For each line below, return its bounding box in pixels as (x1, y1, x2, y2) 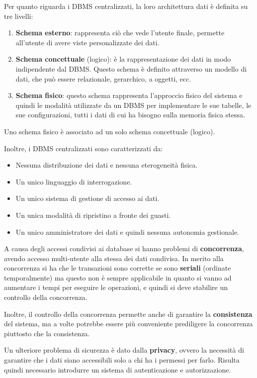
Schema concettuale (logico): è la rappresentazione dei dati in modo (15, 54, 231, 64)
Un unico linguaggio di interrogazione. (15, 176, 132, 187)
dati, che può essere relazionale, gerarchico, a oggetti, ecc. (15, 73, 191, 84)
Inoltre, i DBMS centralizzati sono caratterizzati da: (4, 143, 163, 153)
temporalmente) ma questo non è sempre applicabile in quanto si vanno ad (4, 272, 232, 283)
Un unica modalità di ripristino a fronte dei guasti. (15, 209, 171, 220)
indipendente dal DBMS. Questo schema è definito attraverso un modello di (15, 63, 247, 74)
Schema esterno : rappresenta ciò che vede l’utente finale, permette (15, 27, 225, 38)
